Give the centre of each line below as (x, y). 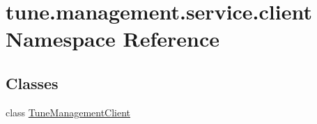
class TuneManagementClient (68, 112)
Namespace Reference (113, 39)
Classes (32, 83)
